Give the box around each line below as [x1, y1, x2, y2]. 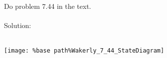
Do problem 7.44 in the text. [4, 1, 91, 11]
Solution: [4, 20, 31, 30]
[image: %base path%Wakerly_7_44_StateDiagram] [4, 47, 165, 55]
